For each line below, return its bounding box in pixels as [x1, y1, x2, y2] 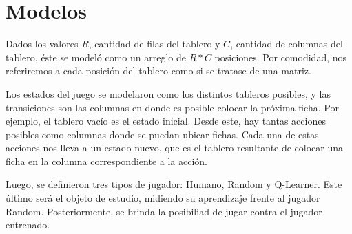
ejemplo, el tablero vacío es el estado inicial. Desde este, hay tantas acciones [6, 114, 326, 128]
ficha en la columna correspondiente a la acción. [6, 153, 207, 168]
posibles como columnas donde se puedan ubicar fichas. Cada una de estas [6, 127, 319, 141]
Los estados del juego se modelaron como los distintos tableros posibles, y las [6, 86, 331, 100]
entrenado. [6, 217, 50, 232]
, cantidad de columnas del [230, 36, 343, 51]
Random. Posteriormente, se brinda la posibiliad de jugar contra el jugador [6, 204, 322, 218]
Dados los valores [6, 36, 79, 51]
